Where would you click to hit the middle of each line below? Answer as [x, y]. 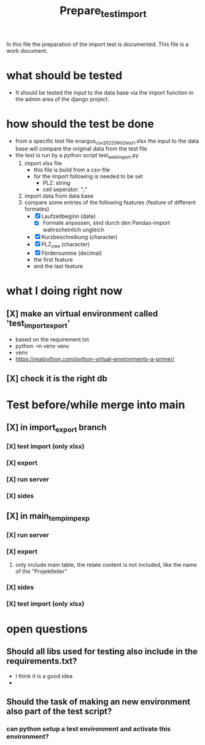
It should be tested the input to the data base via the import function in [104, 92]
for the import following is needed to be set [88, 176]
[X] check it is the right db [57, 378]
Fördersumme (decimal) [72, 253]
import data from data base [59, 196]
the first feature [53, 260]
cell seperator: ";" [65, 189]
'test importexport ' [38, 324]
